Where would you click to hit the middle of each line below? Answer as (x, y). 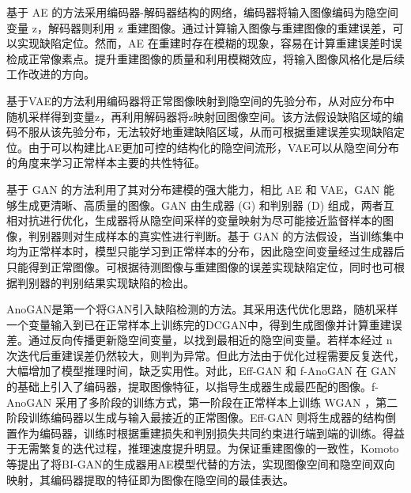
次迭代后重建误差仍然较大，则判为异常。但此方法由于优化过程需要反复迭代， (205, 355)
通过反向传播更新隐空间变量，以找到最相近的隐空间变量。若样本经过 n (210, 340)
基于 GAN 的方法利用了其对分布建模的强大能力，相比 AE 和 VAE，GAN (193, 189)
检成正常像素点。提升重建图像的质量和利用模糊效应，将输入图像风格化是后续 (205, 58)
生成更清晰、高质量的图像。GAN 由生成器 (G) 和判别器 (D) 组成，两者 (200, 205)
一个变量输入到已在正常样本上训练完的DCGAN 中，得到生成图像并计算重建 (199, 324)
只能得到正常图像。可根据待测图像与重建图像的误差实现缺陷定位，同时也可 (200, 266)
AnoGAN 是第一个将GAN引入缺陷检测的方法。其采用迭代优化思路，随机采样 (202, 309)
